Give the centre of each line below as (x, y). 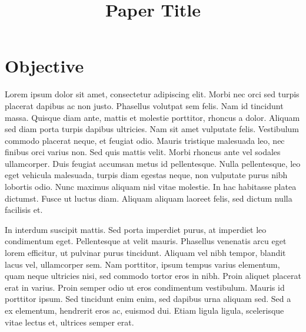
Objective (44, 66)
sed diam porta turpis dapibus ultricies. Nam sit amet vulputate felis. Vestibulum (152, 129)
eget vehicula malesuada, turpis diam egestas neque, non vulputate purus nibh (146, 175)
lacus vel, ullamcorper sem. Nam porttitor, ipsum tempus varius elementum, (142, 264)
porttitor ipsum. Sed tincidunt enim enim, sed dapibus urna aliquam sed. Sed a (148, 299)
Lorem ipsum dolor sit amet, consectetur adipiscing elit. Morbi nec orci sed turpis (152, 94)
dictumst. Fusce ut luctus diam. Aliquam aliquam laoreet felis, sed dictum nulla (149, 198)
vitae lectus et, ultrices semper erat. (69, 322)
